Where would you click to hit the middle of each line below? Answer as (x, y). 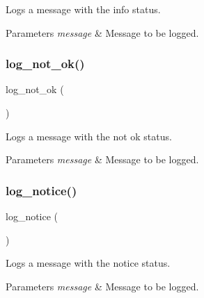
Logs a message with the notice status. (88, 263)
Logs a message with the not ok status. (89, 136)
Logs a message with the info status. (83, 9)
